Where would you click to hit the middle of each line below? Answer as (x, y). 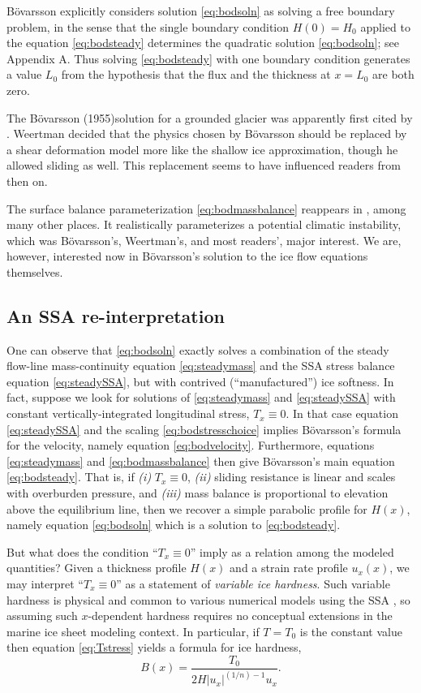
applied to (385, 26)
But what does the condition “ (82, 551)
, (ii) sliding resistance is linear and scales (292, 477)
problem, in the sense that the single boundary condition (148, 26)
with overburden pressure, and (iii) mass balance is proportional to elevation (198, 493)
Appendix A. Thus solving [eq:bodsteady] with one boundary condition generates (208, 58)
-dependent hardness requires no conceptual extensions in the (240, 616)
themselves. (35, 271)
